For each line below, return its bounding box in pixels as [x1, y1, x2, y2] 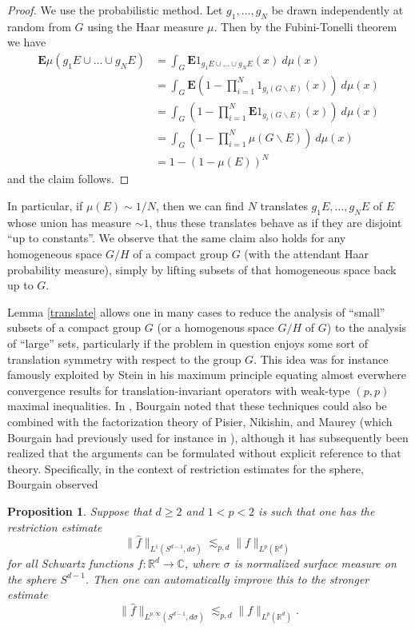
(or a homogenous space [157, 319, 274, 336]
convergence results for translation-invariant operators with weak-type [7, 381, 350, 398]
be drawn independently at [271, 2, 404, 18]
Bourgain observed [7, 476, 98, 492]
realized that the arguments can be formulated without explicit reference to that [7, 445, 401, 461]
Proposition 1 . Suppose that [7, 502, 152, 519]
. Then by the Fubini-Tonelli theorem [213, 18, 397, 34]
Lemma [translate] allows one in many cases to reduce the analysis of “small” [7, 303, 385, 320]
